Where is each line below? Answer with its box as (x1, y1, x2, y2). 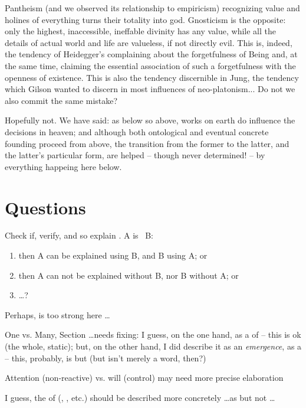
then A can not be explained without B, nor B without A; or (18, 269, 239, 281)
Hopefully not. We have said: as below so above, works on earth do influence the (5, 114, 295, 126)
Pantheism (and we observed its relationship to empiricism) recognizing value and (5, 2, 300, 14)
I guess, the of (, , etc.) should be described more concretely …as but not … (5, 391, 275, 403)
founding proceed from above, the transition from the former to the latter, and (5, 137, 289, 149)
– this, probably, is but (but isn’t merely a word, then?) (5, 351, 206, 364)
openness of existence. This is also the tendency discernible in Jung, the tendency (5, 71, 299, 83)
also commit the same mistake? (5, 94, 118, 106)
